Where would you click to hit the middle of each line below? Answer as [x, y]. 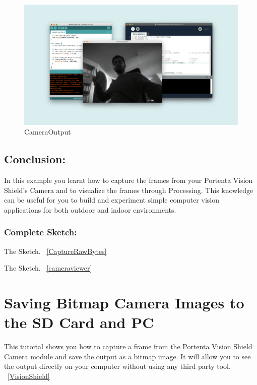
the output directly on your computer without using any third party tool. [117, 366]
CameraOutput [48, 132]
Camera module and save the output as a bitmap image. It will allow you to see [127, 356]
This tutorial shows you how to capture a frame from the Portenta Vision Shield [128, 346]
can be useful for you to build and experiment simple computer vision [112, 200]
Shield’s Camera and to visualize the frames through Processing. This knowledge [129, 190]
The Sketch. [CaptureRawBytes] [55, 251]
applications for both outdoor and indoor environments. [90, 209]
